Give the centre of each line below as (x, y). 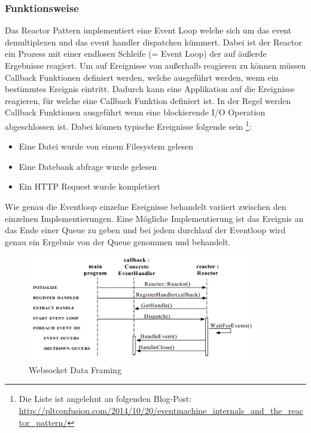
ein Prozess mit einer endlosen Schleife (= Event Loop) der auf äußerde (136, 54)
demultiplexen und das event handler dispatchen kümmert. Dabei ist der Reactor (153, 42)
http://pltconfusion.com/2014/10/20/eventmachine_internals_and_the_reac (161, 410)
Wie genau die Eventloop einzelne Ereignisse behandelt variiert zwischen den (146, 206)
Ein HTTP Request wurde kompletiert (90, 186)
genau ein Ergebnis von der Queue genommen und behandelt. (118, 241)
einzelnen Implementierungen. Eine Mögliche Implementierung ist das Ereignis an (154, 218)
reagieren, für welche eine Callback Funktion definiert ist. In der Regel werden (148, 100)
